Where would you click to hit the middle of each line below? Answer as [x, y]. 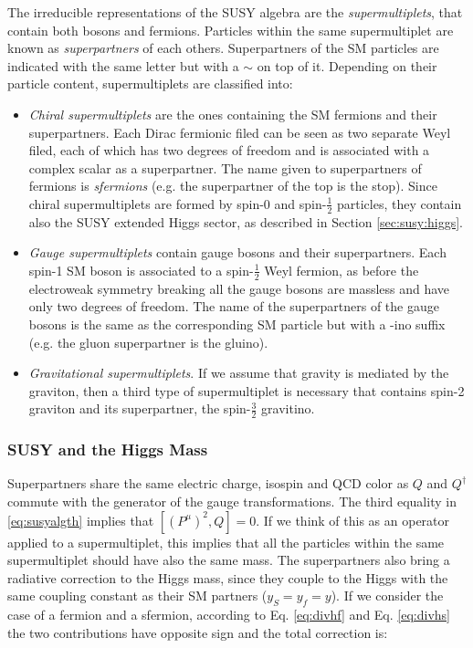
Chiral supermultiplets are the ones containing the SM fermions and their [233, 114]
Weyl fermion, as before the [342, 270]
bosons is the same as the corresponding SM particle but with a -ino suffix [237, 324]
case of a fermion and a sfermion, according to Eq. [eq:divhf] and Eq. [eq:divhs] [229, 615]
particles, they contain [399, 203]
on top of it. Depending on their [347, 65]
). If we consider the [387, 596]
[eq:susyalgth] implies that [81, 520]
